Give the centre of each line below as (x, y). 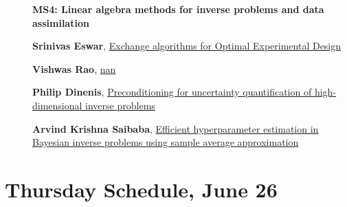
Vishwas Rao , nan (74, 68)
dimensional (57, 105)
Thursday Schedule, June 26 (141, 189)
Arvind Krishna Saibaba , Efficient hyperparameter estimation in (176, 128)
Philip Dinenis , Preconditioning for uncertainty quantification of (172, 92)
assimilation (61, 22)
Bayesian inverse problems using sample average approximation (166, 142)
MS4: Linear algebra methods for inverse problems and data (178, 9)
